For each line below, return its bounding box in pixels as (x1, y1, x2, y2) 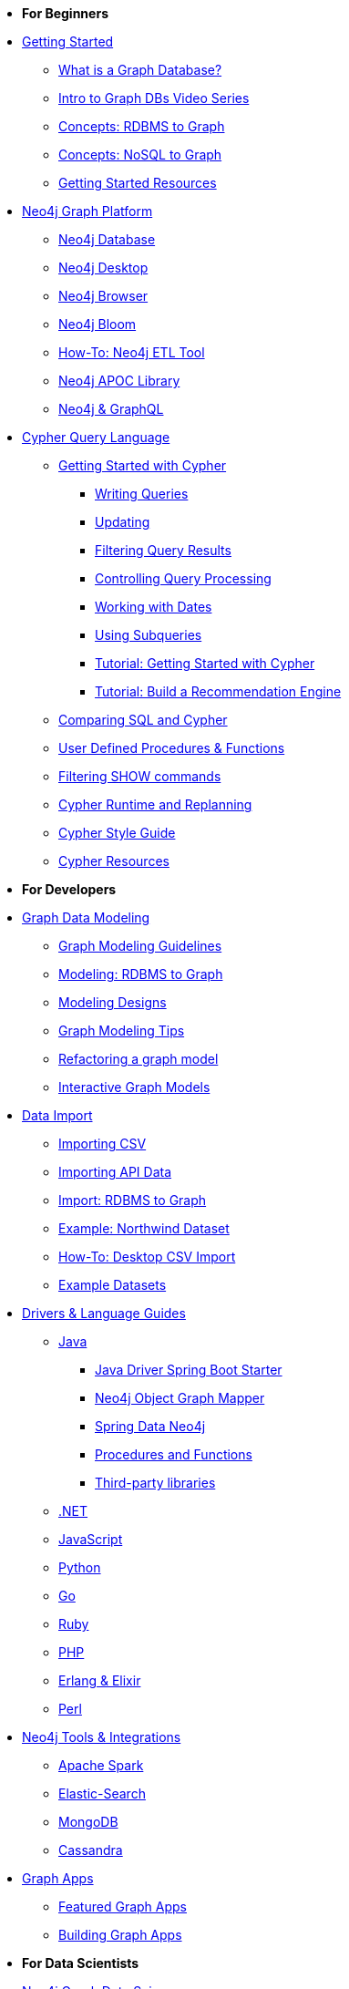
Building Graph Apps (58, 1927, 182, 1943)
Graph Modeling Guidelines (58, 938, 222, 953)
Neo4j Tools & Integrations (22, 1729, 181, 1745)
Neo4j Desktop (58, 260, 149, 275)
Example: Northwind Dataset (58, 1221, 230, 1236)
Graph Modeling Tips (58, 1023, 185, 1038)
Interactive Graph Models (58, 1079, 210, 1095)
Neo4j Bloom (58, 316, 137, 332)
